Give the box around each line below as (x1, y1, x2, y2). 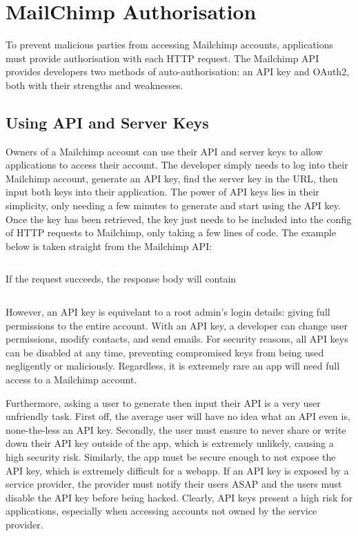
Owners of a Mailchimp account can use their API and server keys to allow (6, 144, 323, 158)
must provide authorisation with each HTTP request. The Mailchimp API (6, 50, 319, 65)
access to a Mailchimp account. (6, 372, 137, 387)
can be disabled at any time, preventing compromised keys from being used (6, 345, 324, 359)
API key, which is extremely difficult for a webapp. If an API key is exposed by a (6, 463, 349, 477)
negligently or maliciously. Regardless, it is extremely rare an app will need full (6, 358, 340, 373)
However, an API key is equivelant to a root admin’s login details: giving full (6, 305, 330, 319)
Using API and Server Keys (6, 111, 209, 133)
